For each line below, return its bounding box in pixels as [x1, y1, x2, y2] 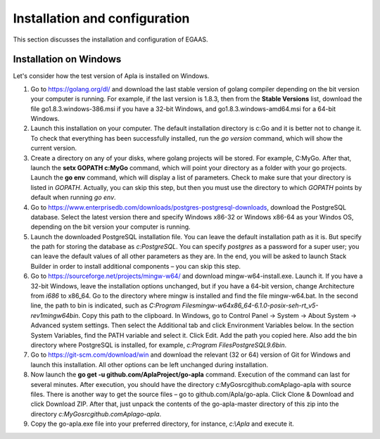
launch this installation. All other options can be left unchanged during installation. [30, 360, 269, 369]
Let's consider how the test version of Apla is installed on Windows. [13, 72, 210, 80]
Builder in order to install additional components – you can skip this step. [30, 262, 241, 270]
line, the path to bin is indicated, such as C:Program [30, 301, 181, 310]
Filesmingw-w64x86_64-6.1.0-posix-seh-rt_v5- [182, 301, 319, 310]
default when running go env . [30, 193, 116, 202]
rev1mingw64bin [30, 311, 79, 319]
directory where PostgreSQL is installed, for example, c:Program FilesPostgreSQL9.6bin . [30, 341, 287, 349]
